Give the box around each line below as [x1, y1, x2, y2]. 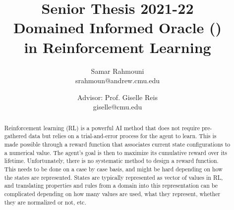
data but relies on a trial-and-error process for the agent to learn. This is [28, 132, 217, 140]
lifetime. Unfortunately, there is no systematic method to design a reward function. [4, 157, 219, 165]
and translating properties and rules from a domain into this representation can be [4, 181, 218, 190]
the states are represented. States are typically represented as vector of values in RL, [4, 173, 223, 181]
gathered [4, 132, 27, 140]
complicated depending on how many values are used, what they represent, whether [4, 189, 221, 198]
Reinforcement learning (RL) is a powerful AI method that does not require [4, 123, 200, 132]
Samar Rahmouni [91, 65, 144, 76]
